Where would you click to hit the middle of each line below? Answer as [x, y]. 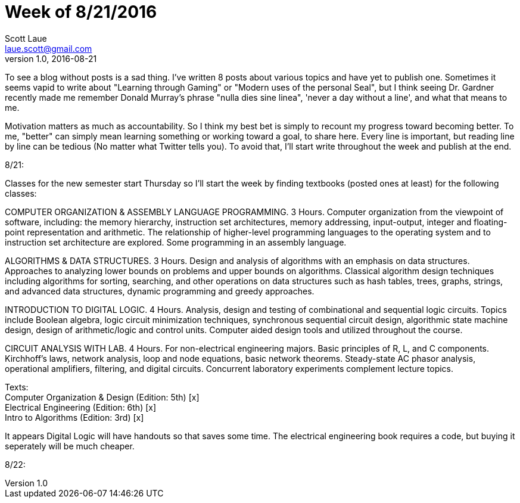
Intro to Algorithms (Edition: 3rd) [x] [74, 417]
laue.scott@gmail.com [49, 48]
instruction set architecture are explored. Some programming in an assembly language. [176, 242]
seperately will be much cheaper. [70, 446]
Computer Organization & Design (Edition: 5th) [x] [102, 397]
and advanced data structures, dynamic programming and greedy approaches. [160, 291]
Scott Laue [26, 38]
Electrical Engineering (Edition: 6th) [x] [81, 407]
